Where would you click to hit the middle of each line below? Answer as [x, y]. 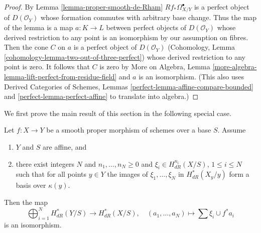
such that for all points [51, 174]
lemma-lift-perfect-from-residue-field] [60, 77]
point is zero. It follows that [47, 67]
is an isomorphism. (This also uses [191, 77]
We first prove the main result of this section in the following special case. [118, 113]
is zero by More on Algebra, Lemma [155, 67]
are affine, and [65, 146]
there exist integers [45, 163]
